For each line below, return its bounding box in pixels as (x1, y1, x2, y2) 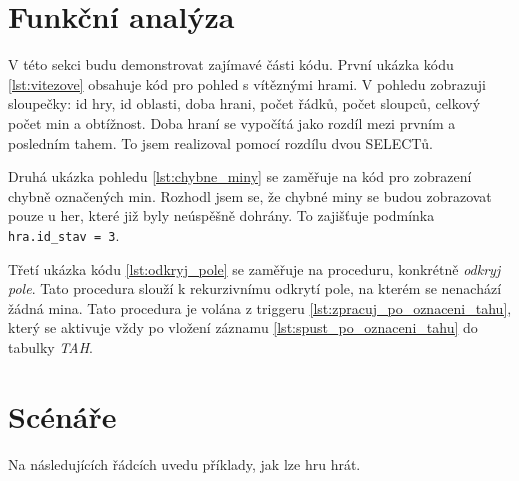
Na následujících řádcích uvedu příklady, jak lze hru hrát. (8, 453, 361, 474)
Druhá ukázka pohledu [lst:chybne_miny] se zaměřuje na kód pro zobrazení (8, 166, 472, 187)
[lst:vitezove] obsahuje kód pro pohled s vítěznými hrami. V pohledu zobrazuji (8, 73, 486, 94)
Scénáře (8, 395, 117, 436)
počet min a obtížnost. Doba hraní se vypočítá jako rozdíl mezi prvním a (8, 112, 456, 133)
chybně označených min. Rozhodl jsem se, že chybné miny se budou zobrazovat (8, 185, 492, 206)
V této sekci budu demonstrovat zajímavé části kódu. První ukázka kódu (8, 54, 454, 75)
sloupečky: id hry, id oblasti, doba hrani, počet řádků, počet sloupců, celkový (8, 93, 481, 114)
